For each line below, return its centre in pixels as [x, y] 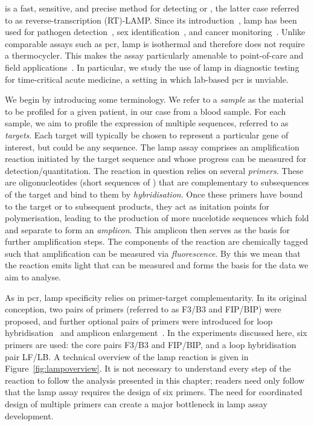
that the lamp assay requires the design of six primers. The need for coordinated [154, 392]
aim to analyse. [33, 277]
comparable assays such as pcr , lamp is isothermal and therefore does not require [155, 43]
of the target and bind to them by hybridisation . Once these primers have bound [154, 194]
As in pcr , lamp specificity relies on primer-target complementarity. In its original [156, 297]
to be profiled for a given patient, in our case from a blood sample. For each [146, 111]
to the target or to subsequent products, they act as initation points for [137, 206]
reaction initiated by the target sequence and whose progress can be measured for [156, 159]
